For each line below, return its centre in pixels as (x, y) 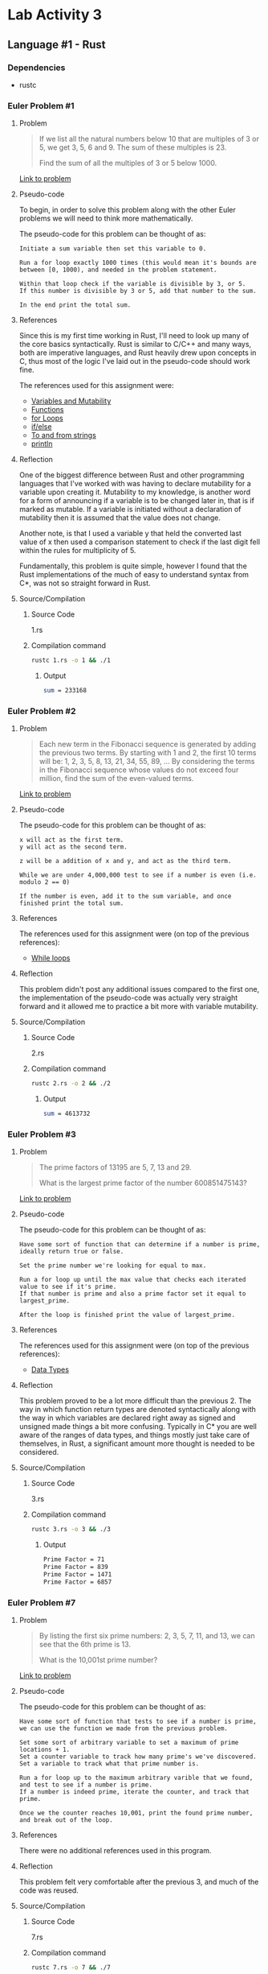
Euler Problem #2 (42, 711)
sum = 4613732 (67, 1114)
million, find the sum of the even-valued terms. (116, 778)
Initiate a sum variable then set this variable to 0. (113, 249)
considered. (39, 1452)
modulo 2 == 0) (45, 882)
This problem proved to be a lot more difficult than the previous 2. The (135, 1401)
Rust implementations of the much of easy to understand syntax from (134, 575)
